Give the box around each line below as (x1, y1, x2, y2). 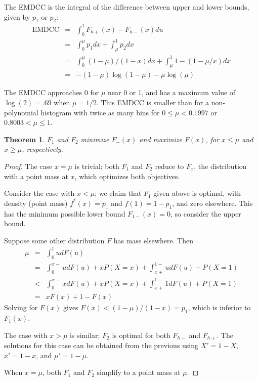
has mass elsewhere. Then (113, 235, 194, 245)
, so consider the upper (170, 208, 241, 219)
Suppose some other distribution (4, 235, 105, 245)
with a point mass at (4, 171, 68, 181)
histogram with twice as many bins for (40, 107, 160, 117)
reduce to (155, 160, 184, 171)
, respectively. (22, 144, 63, 154)
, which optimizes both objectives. (74, 171, 180, 181)
